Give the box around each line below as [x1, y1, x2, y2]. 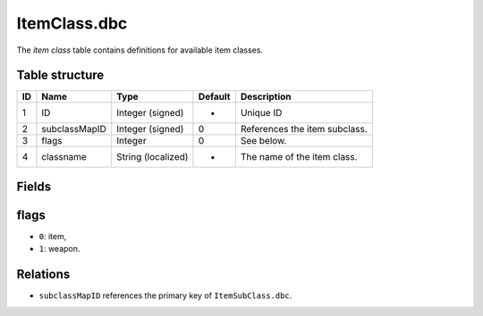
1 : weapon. [38, 244, 80, 254]
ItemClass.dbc [16, 13, 128, 33]
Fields [16, 179, 52, 194]
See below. [240, 135, 287, 147]
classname [41, 151, 87, 163]
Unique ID [240, 107, 283, 120]
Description [240, 90, 292, 103]
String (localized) [116, 151, 189, 163]
